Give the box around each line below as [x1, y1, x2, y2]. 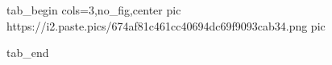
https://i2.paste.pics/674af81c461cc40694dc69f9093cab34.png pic [6, 17, 326, 34]
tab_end [6, 44, 49, 61]
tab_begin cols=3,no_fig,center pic [6, 2, 181, 18]
